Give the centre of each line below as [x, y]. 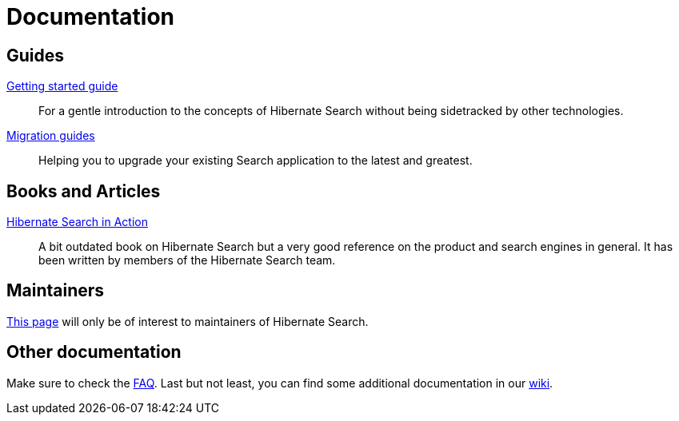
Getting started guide [62, 86]
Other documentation [94, 352]
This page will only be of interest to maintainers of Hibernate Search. [188, 321]
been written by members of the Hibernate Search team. [187, 260]
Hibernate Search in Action [77, 222]
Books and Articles [84, 191]
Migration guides [51, 136]
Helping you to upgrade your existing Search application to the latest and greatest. [256, 161]
